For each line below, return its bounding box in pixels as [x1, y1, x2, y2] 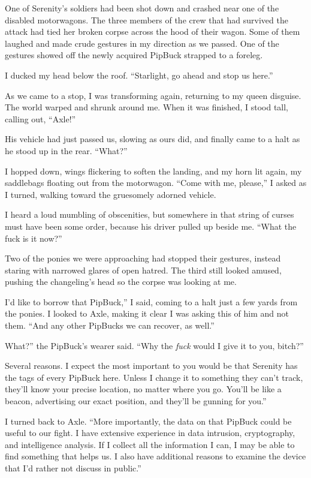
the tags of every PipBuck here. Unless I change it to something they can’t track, [5, 371, 303, 383]
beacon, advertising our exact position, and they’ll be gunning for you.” [5, 395, 267, 407]
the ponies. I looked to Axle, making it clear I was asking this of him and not [5, 307, 289, 320]
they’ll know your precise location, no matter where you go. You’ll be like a [5, 383, 282, 395]
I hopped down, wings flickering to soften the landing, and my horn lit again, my [5, 164, 302, 177]
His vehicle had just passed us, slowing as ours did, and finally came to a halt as [5, 133, 300, 145]
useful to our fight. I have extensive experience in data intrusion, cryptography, [5, 426, 295, 439]
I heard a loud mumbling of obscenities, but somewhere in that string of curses [5, 208, 294, 221]
